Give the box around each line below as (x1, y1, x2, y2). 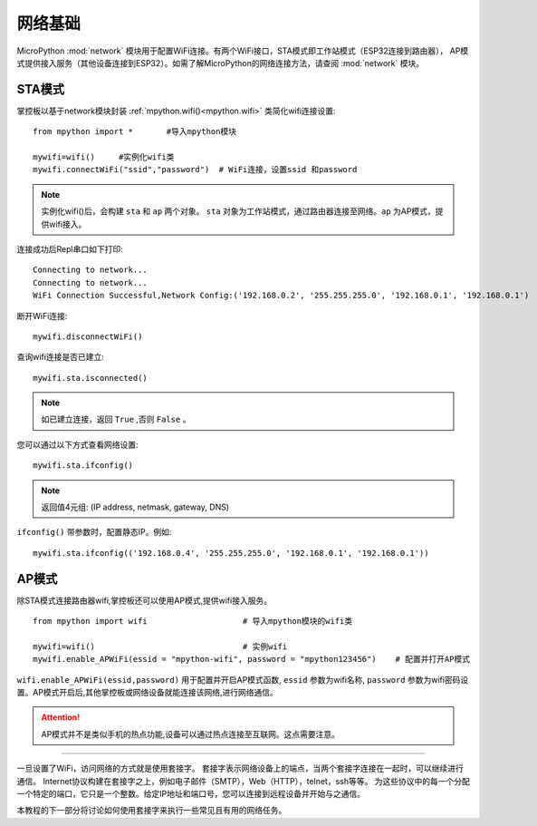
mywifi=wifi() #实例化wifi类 (33, 152, 175, 162)
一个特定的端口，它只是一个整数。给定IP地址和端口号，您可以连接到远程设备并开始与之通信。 (16, 789, 366, 800)
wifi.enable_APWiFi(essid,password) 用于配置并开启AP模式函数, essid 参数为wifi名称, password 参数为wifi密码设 (16, 674, 469, 685)
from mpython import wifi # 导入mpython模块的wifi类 (33, 617, 353, 627)
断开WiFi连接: (16, 310, 68, 321)
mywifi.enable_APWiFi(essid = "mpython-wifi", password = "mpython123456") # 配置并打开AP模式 (33, 654, 471, 665)
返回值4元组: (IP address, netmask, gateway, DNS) (41, 501, 230, 512)
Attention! (41, 712, 81, 723)
